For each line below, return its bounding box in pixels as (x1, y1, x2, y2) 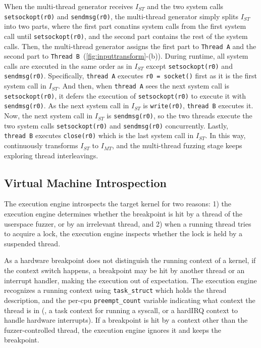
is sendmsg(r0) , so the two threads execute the (107, 110, 252, 121)
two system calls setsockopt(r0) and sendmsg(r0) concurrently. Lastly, (4, 120, 229, 130)
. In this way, (205, 130, 246, 141)
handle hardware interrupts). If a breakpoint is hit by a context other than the (4, 315, 248, 325)
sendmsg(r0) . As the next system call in (4, 100, 129, 111)
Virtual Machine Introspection (4, 175, 167, 190)
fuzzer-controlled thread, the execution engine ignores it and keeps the (4, 324, 222, 335)
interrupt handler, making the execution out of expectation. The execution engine (4, 275, 257, 285)
